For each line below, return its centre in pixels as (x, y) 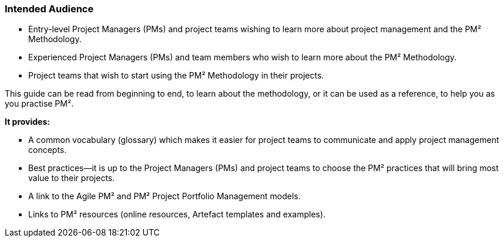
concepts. (48, 150)
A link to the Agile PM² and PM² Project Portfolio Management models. (164, 196)
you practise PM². (39, 104)
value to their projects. (72, 178)
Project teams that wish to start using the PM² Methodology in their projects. (176, 76)
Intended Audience (49, 9)
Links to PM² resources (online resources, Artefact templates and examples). (177, 214)
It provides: (27, 122)
